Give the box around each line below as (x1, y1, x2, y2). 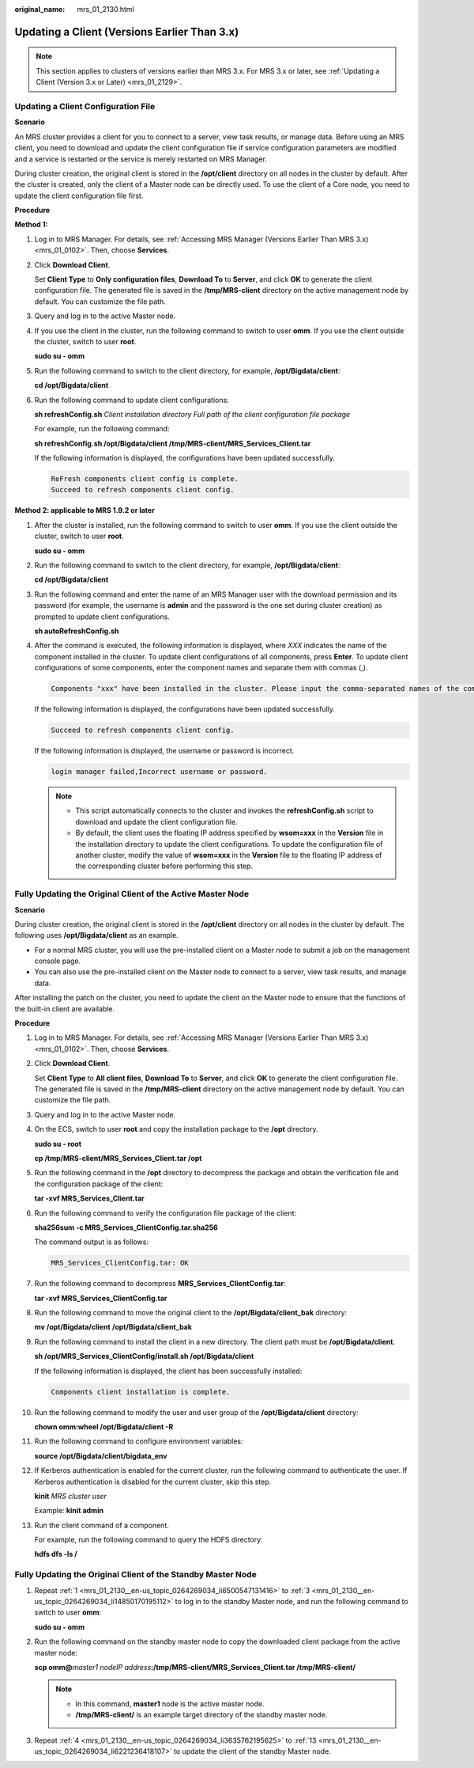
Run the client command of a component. (34, 1520, 170, 1530)
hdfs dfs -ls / (34, 1550, 78, 1559)
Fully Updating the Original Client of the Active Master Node (14, 889, 249, 900)
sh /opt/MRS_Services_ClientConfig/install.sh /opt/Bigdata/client (34, 1352, 254, 1361)
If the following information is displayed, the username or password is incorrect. (34, 746, 295, 756)
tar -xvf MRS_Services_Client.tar (34, 1193, 145, 1203)
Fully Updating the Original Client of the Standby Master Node (14, 1569, 257, 1580)
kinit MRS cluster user (34, 1491, 107, 1501)
